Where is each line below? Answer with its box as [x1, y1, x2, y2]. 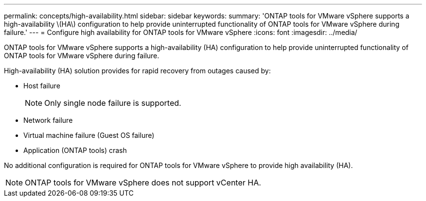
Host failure [23, 82, 60, 90]
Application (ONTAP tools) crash [23, 146, 127, 154]
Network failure [23, 116, 73, 124]
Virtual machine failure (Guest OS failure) [23, 131, 155, 139]
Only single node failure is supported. [44, 98, 181, 108]
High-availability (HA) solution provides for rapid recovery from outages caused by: [4, 67, 271, 75]
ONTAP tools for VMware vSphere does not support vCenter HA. [25, 178, 261, 187]
